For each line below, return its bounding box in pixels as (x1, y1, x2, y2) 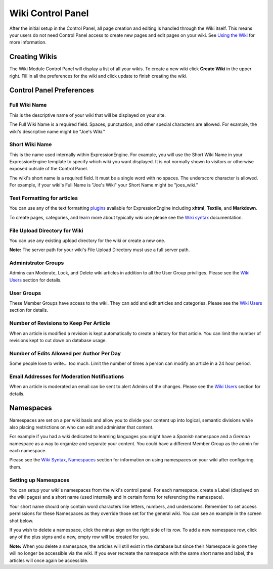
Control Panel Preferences (9, 86, 95, 94)
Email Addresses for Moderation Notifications (9, 373, 124, 380)
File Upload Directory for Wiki (9, 227, 83, 234)
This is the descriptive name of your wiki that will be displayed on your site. (9, 112, 166, 118)
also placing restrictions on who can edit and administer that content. (9, 424, 154, 430)
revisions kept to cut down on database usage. (9, 337, 107, 343)
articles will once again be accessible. (9, 557, 88, 563)
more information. (9, 39, 47, 45)
